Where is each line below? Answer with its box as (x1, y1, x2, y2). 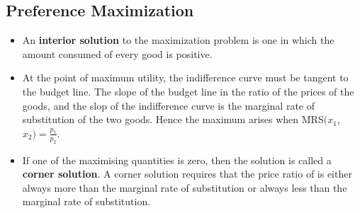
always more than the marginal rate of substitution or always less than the (22, 180, 347, 195)
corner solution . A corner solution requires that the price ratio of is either (22, 166, 352, 181)
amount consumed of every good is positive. (22, 46, 213, 61)
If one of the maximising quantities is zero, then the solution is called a (22, 152, 332, 167)
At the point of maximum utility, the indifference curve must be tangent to (22, 70, 349, 85)
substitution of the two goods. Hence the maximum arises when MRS (22, 112, 324, 127)
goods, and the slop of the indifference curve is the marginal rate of (22, 98, 315, 113)
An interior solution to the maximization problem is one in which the (22, 33, 334, 47)
